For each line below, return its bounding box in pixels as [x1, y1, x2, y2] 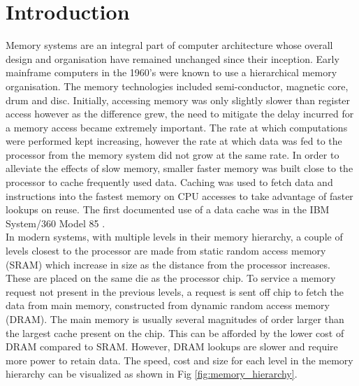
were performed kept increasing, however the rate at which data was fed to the [6, 134, 342, 148]
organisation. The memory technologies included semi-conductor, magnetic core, [6, 78, 349, 93]
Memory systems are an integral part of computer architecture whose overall [6, 38, 333, 52]
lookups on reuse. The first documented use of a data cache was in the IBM [6, 202, 330, 217]
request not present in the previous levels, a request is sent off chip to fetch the [6, 284, 344, 299]
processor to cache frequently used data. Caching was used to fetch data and [6, 175, 333, 190]
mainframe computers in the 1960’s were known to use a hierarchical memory [6, 65, 337, 80]
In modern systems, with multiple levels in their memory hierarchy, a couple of [6, 229, 343, 244]
